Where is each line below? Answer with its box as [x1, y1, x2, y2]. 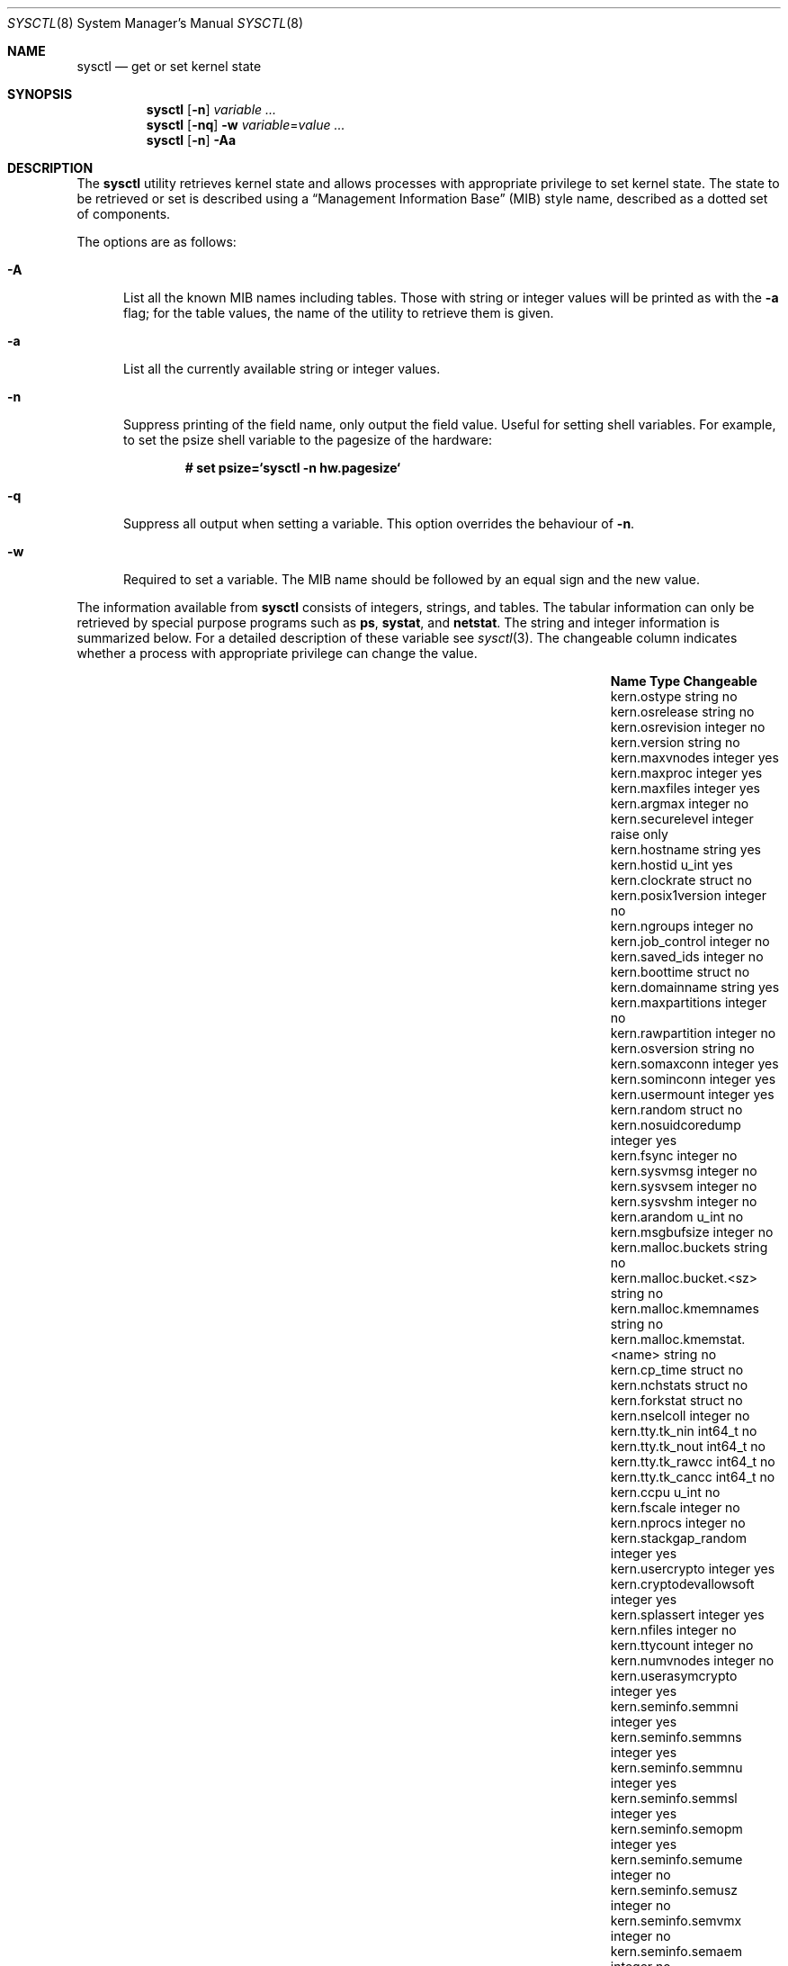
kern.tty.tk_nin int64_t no [610, 1423, 757, 1438]
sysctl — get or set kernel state [76, 59, 262, 74]
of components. [76, 206, 171, 221]
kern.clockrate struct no [610, 872, 752, 888]
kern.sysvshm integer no [610, 1194, 757, 1209]
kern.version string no [610, 735, 740, 750]
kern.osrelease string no [610, 704, 755, 719]
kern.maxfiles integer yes [610, 780, 760, 796]
